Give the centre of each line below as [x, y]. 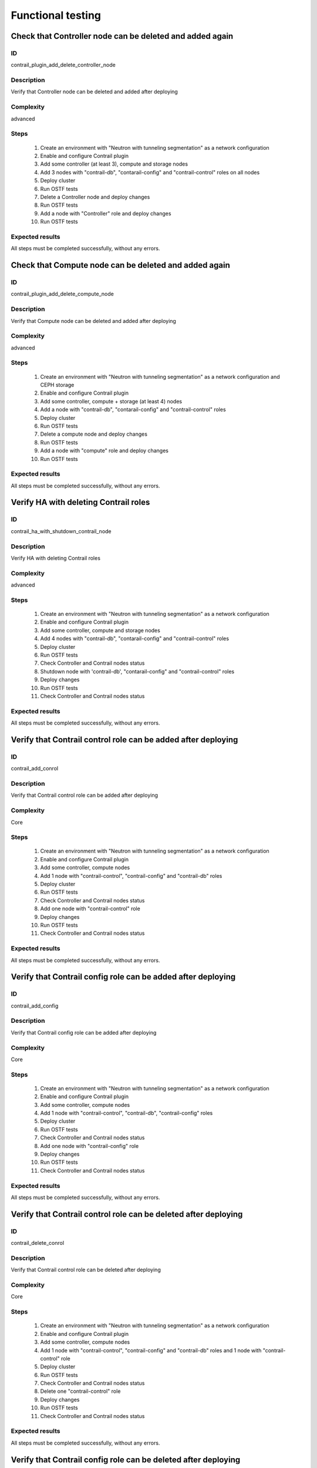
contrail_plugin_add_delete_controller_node [63, 65]
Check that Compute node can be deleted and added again [120, 265]
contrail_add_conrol [35, 769]
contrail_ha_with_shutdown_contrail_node [61, 531]
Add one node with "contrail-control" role [90, 909]
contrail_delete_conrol [38, 1243]
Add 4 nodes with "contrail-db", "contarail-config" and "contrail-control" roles [134, 639]
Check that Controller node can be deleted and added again [122, 36]
